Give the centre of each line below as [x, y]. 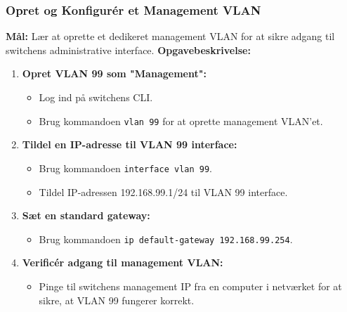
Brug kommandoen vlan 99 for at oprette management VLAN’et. [181, 121]
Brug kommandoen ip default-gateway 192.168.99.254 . [166, 239]
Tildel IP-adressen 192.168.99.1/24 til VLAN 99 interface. [163, 191]
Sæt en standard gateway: [86, 215]
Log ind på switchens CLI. [96, 97]
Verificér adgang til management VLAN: [123, 262]
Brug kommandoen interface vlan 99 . [125, 168]
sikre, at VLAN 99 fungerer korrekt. [117, 300]
